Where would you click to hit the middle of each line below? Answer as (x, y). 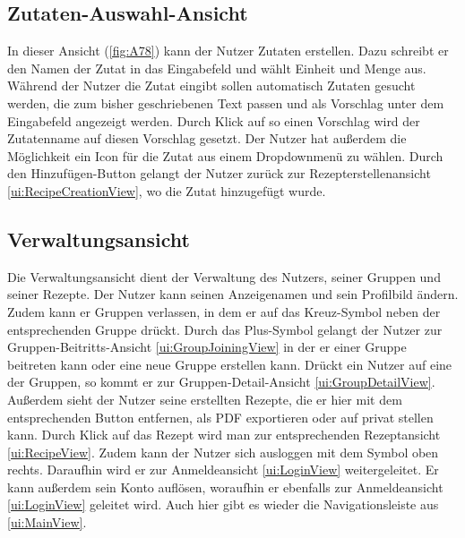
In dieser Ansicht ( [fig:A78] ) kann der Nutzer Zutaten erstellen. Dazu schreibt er (228, 51)
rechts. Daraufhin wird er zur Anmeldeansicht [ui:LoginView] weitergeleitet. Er (223, 470)
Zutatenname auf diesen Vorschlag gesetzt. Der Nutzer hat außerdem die (207, 138)
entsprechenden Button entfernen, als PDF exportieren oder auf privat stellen (220, 417)
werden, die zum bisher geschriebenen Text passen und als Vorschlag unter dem (226, 102)
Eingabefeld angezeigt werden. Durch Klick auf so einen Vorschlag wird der (214, 120)
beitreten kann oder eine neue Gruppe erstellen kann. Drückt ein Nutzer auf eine (230, 364)
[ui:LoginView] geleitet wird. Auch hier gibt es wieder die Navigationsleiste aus (223, 504)
